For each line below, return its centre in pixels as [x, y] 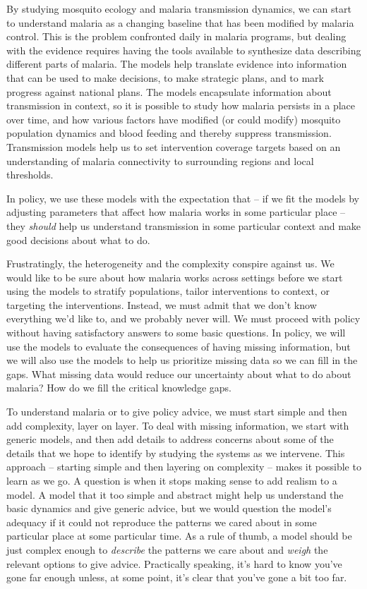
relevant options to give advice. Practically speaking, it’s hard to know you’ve [174, 563]
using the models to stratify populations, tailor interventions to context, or [168, 291]
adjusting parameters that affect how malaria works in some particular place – [176, 212]
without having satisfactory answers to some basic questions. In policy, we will [176, 333]
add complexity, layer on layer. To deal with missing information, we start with [178, 425]
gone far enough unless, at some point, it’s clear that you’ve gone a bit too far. [177, 577]
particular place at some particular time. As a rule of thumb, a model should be [179, 536]
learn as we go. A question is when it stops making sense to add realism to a [172, 480]
